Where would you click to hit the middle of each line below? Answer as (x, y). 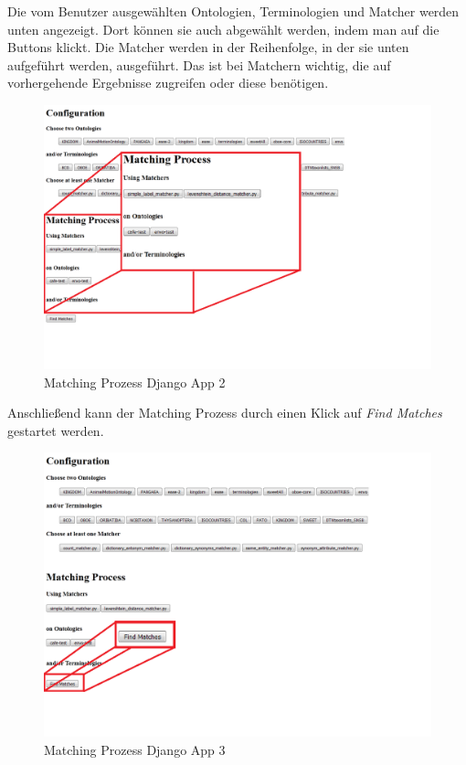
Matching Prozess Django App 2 (135, 382)
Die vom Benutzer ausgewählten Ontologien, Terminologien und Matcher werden (233, 11)
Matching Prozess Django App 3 (135, 749)
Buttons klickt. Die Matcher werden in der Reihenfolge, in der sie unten (208, 47)
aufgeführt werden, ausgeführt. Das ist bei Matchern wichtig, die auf (199, 64)
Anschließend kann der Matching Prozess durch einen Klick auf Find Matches (225, 413)
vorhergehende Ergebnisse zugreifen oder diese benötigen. (168, 83)
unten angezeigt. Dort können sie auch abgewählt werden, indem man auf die (223, 29)
